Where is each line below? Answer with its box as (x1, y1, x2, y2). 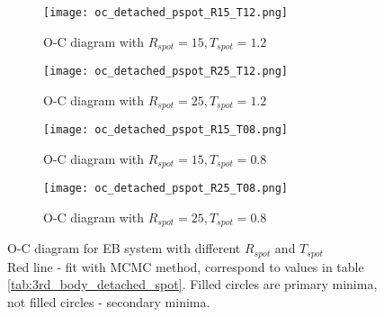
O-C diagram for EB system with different (7, 239, 241, 258)
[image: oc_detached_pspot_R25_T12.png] (43, 65, 289, 78)
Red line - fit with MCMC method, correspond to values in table (7, 257, 364, 276)
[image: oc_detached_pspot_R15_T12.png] (43, 6, 289, 19)
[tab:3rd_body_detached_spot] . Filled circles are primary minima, (7, 275, 378, 294)
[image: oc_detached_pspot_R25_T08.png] (43, 182, 289, 195)
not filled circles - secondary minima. (7, 293, 210, 312)
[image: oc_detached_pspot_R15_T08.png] (43, 123, 289, 137)
